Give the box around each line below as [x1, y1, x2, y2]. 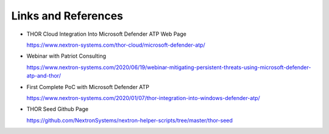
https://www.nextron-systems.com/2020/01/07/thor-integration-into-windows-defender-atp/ [26, 94, 260, 101]
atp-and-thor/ [26, 72, 61, 79]
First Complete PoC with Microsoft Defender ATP [26, 83, 149, 90]
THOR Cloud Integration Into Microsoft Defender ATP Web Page [26, 30, 187, 38]
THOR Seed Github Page [26, 106, 88, 113]
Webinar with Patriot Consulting [26, 52, 107, 60]
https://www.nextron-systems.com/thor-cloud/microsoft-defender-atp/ [26, 41, 205, 49]
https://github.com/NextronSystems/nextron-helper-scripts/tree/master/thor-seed [26, 116, 233, 124]
